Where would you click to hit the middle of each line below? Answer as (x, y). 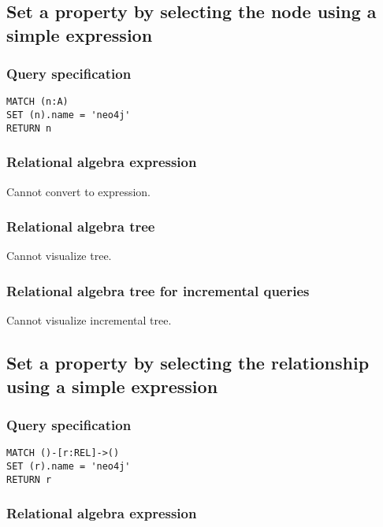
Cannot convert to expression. (79, 191)
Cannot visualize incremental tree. (89, 320)
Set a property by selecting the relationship (188, 363)
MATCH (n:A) (37, 102)
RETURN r (29, 479)
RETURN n (29, 128)
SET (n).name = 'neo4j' (69, 115)
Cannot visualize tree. (59, 256)
